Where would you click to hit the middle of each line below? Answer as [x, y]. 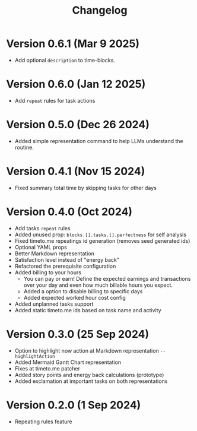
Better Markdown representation [55, 253]
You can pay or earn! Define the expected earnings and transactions [107, 278]
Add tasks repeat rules [42, 228]
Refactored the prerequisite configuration [65, 266]
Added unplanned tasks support [54, 304]
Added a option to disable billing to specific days [83, 291]
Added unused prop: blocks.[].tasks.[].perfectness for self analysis [101, 234]
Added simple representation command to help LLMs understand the [99, 141]
